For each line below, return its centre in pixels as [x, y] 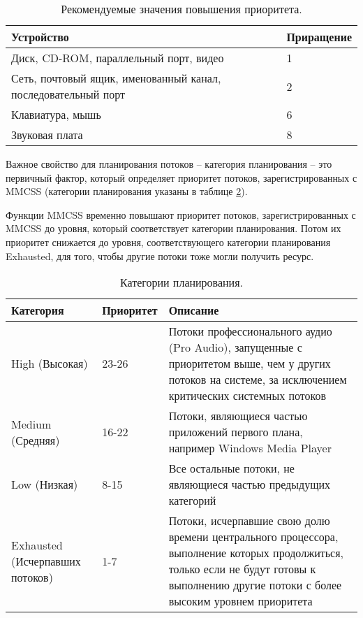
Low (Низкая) [45, 484]
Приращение [319, 37]
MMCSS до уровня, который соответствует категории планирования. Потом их [173, 228]
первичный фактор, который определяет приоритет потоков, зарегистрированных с [181, 177]
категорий [192, 501]
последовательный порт [68, 94]
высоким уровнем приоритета [240, 601]
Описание [194, 310]
